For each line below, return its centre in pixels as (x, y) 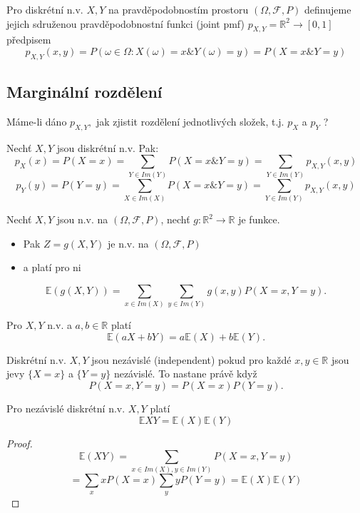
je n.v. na (128, 243)
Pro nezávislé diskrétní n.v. (66, 408)
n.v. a (60, 325)
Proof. (20, 443)
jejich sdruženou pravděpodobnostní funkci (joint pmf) (125, 23)
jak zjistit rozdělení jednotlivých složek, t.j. (190, 121)
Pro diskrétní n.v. (45, 9)
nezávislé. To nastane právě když (185, 374)
